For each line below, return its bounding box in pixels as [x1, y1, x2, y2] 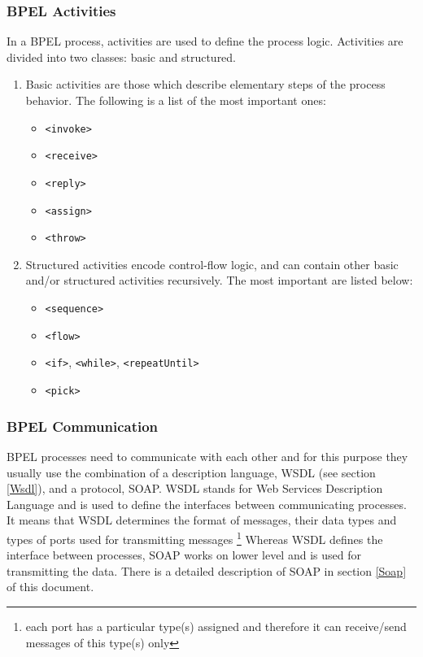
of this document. [7, 578, 94, 595]
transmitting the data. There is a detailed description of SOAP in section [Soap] [7, 562, 407, 579]
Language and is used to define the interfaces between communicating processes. [7, 495, 407, 512]
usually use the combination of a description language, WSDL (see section [7, 463, 376, 481]
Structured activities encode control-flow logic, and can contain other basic [25, 255, 399, 272]
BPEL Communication [7, 416, 159, 436]
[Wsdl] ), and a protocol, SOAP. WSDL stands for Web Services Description [7, 480, 383, 497]
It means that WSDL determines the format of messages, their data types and [7, 511, 397, 529]
